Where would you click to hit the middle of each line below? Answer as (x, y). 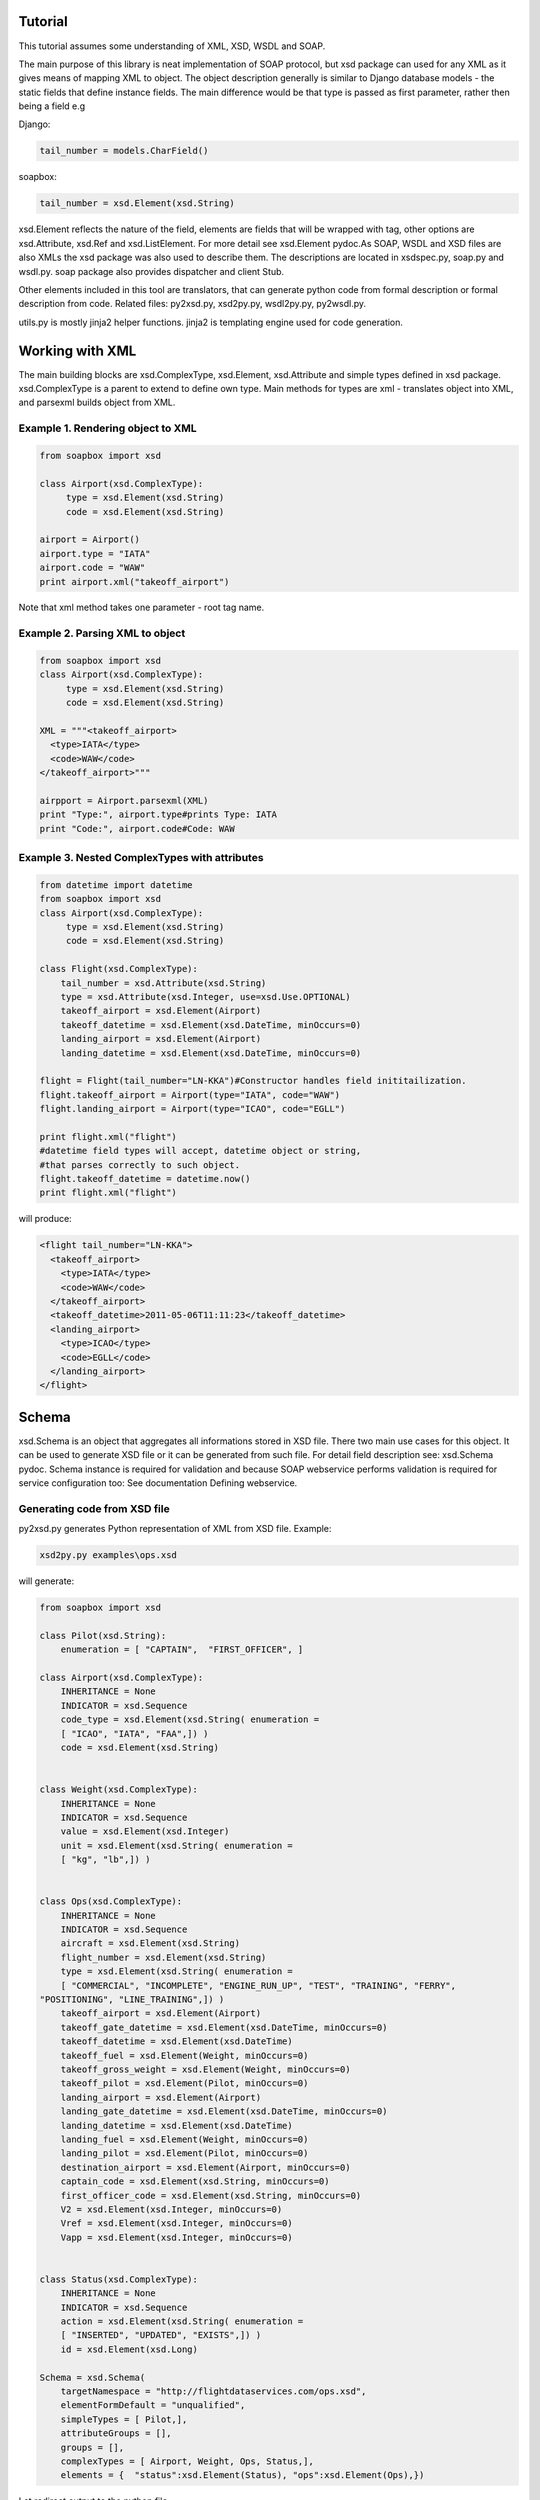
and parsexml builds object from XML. (97, 402)
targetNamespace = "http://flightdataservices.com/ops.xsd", (213, 2391)
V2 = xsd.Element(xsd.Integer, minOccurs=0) (171, 2209)
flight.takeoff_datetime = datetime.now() (145, 1179)
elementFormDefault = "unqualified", (153, 2405)
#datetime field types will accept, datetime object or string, (200, 1151)
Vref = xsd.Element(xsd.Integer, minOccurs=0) (177, 2223)
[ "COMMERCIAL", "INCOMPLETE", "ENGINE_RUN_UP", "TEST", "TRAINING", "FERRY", (258, 1985)
